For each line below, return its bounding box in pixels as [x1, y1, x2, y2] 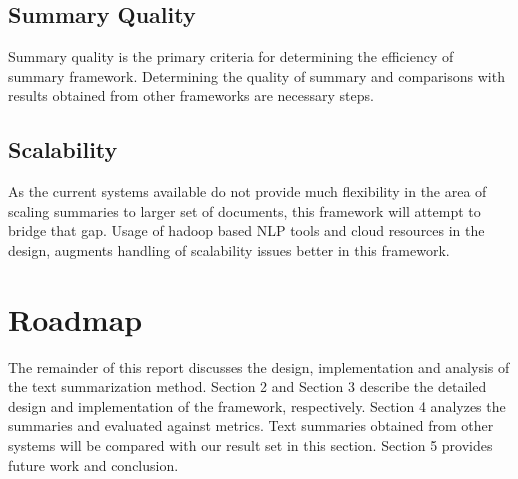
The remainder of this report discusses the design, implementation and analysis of [8, 356, 510, 377]
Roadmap [8, 298, 143, 339]
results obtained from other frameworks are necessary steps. [8, 85, 374, 106]
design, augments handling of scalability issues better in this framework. [8, 239, 450, 260]
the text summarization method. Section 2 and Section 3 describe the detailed [8, 376, 487, 397]
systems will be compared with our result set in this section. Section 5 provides [8, 435, 493, 456]
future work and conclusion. [8, 454, 179, 475]
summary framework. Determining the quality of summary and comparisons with [8, 65, 505, 86]
